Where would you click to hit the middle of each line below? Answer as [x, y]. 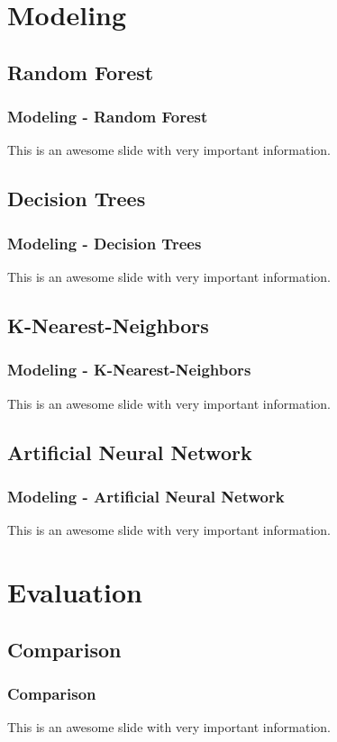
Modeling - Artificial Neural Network [146, 496]
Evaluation [75, 591]
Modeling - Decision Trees [105, 243]
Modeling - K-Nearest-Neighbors [129, 370]
